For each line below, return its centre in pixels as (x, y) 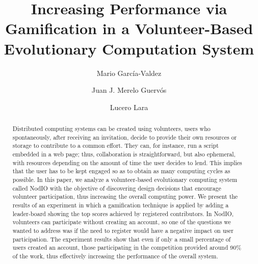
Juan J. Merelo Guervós (129, 90)
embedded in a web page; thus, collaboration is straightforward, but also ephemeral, (124, 154)
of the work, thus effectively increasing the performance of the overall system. (115, 256)
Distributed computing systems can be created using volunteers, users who (111, 129)
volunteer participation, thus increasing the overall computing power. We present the (125, 196)
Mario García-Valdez (129, 73)
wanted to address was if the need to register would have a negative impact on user (123, 230)
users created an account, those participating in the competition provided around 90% (127, 247)
